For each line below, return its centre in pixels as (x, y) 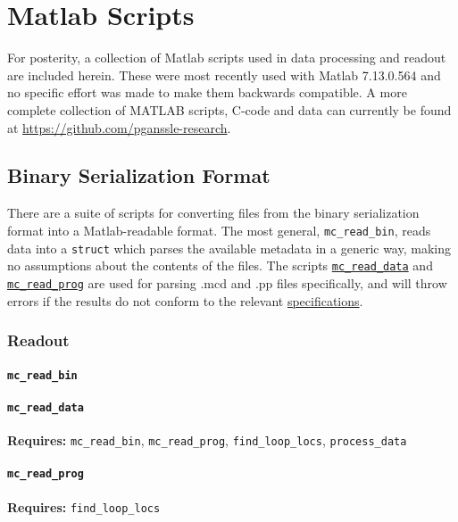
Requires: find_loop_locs (84, 506)
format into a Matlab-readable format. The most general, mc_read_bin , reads (219, 230)
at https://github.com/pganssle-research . (119, 127)
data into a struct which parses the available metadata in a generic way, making (229, 248)
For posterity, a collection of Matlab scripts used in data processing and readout (227, 58)
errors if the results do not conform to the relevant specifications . (185, 300)
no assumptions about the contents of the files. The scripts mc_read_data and (220, 265)
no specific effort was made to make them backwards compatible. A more (207, 92)
